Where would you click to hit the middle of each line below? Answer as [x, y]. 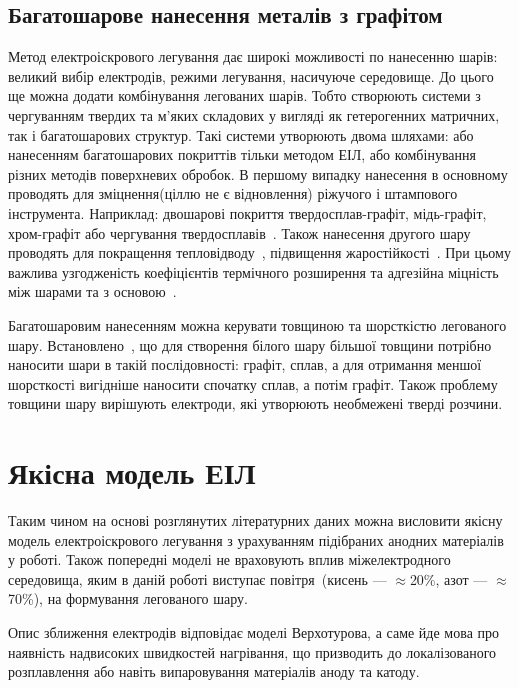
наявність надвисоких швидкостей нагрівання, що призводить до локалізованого [252, 651]
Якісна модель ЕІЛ [132, 472]
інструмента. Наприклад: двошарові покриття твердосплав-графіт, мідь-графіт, [247, 212]
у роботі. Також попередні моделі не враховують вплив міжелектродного [229, 559]
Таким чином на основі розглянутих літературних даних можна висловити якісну [255, 520]
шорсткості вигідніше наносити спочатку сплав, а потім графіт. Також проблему [253, 383]
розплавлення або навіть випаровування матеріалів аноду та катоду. [214, 671]
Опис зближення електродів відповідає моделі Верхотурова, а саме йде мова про [254, 631]
